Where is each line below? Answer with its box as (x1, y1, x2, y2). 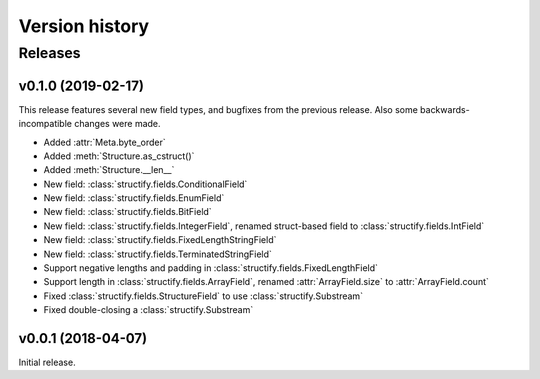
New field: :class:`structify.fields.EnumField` (43, 192, 225, 204)
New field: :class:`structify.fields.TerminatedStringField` (43, 248, 272, 260)
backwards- (420, 103, 470, 115)
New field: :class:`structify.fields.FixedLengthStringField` (43, 234, 277, 246)
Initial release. (18, 356, 76, 369)
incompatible (18, 118, 72, 130)
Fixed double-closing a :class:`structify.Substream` (43, 304, 254, 316)
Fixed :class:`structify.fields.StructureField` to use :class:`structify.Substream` (43, 290, 364, 302)
